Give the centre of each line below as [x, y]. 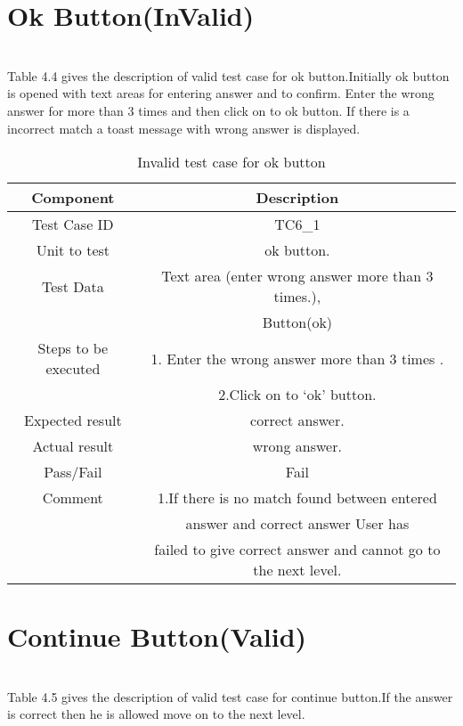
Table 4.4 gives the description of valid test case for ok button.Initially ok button [228, 75]
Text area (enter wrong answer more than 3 [297, 276]
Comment [73, 498]
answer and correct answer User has [297, 524]
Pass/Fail [73, 472]
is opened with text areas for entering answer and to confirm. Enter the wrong [221, 93]
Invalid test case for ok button [231, 162]
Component [73, 198]
